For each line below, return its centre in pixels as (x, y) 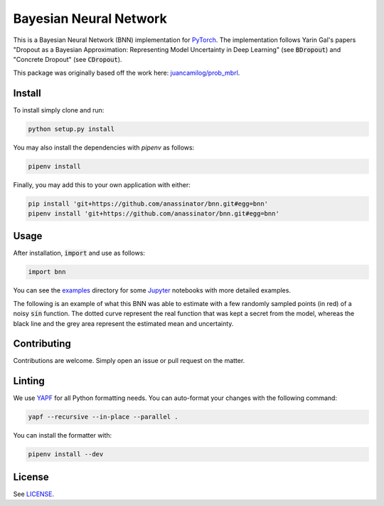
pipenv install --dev (66, 454)
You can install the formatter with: (63, 436)
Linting (29, 381)
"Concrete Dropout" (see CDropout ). (68, 60)
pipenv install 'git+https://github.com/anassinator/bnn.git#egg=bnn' (154, 213)
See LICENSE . (34, 494)
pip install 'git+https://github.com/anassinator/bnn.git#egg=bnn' (148, 204)
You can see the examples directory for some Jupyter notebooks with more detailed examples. (152, 290)
